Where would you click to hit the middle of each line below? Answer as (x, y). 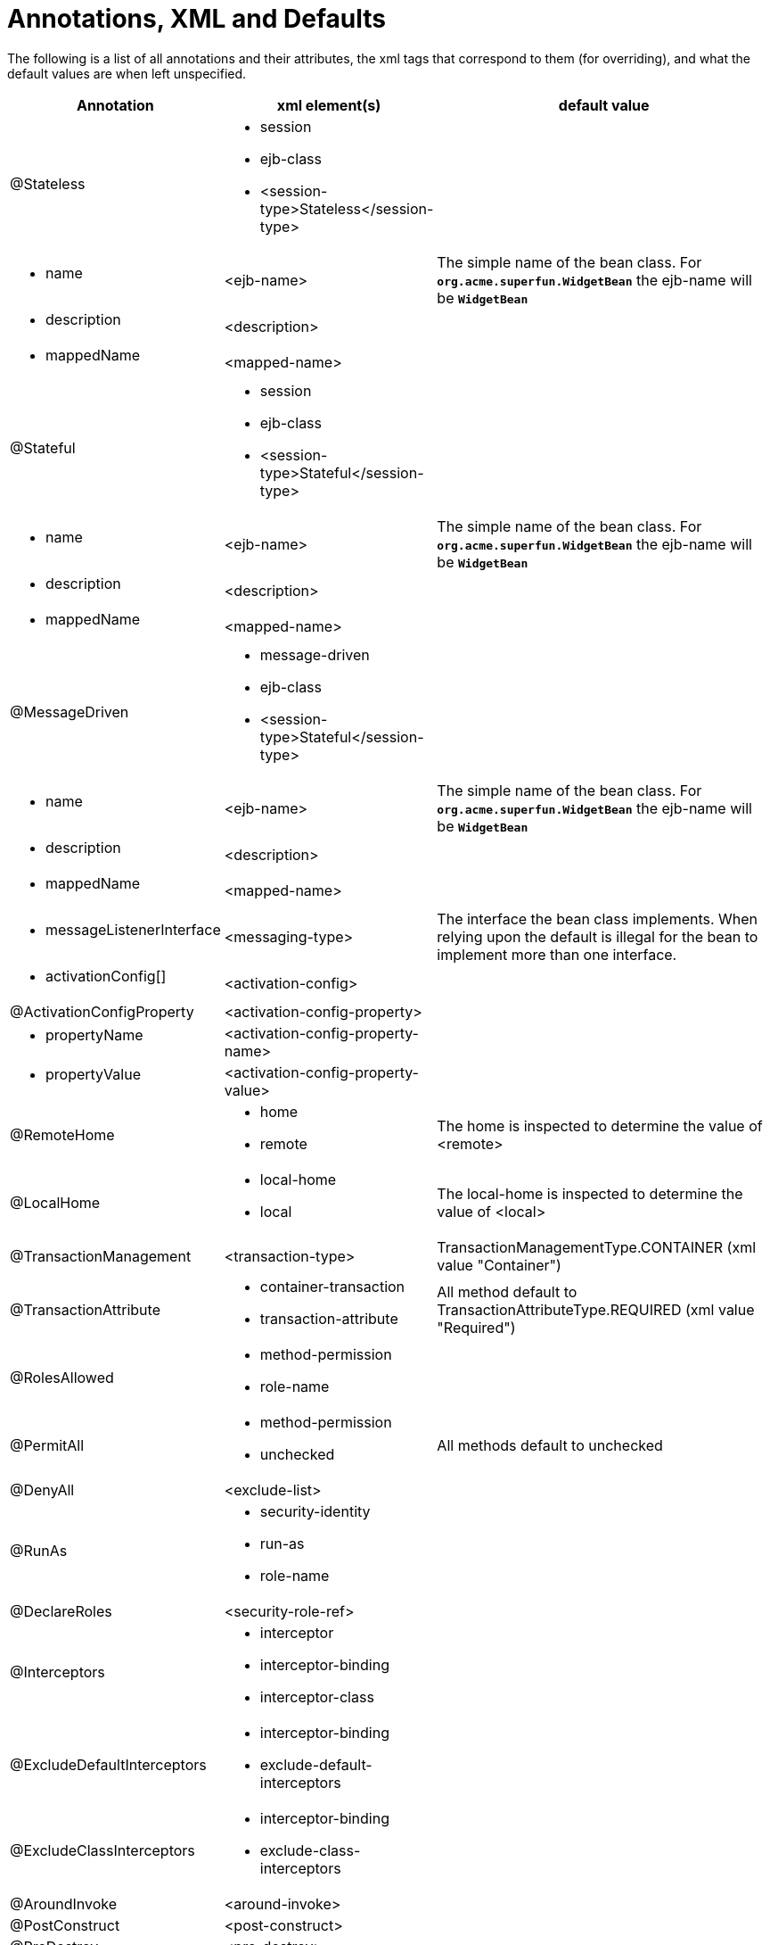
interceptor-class (317, 1697)
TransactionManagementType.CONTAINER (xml (597, 1247)
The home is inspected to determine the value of (600, 1126)
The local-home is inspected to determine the (590, 1193)
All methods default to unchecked (550, 1445)
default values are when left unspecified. (127, 73)
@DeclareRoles (61, 1611)
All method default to (507, 1291)
